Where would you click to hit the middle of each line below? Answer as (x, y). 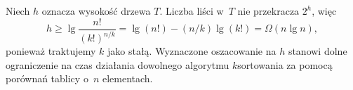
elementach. (127, 78)
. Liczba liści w (192, 11)
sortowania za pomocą (285, 64)
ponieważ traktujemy (51, 51)
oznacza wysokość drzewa (96, 11)
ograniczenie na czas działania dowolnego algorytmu (118, 64)
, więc (324, 11)
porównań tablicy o (47, 78)
